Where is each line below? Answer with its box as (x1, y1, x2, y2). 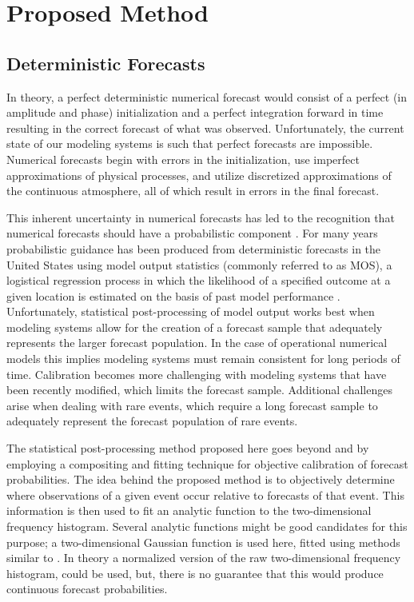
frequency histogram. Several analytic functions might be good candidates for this (6, 518, 408, 535)
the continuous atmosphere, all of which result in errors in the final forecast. (6, 182, 380, 199)
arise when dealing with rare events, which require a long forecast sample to (6, 397, 378, 413)
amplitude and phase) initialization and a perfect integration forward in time (6, 104, 384, 121)
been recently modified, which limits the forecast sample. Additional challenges (6, 381, 392, 398)
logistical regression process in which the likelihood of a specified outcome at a (6, 272, 391, 289)
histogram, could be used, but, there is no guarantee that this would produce (6, 564, 384, 581)
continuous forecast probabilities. (6, 580, 168, 597)
